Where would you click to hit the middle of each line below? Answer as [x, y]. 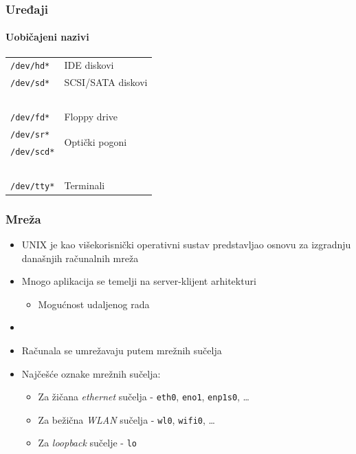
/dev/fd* [30, 118]
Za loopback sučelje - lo [88, 443]
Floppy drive [91, 117]
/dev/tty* [33, 186]
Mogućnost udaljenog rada [94, 304]
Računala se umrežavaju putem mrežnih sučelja [122, 350]
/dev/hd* [30, 66]
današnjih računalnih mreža [80, 258]
